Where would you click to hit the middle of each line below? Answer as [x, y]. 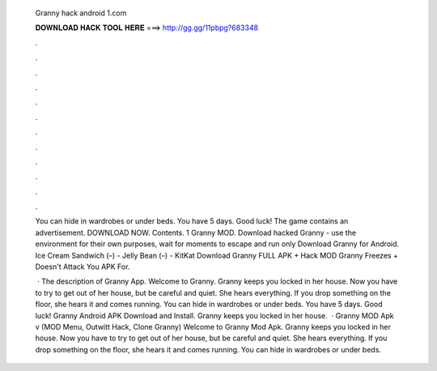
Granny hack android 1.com [81, 13]
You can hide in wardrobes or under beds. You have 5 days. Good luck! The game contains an [192, 221]
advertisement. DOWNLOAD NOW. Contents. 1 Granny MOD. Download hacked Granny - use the [195, 232]
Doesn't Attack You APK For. [83, 267]
